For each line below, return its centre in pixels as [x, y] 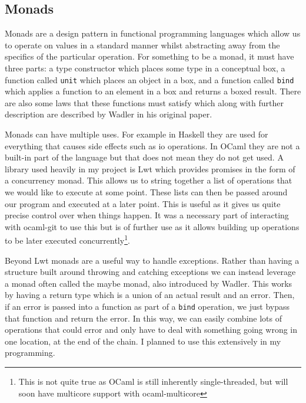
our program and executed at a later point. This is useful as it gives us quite [143, 203]
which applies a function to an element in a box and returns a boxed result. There [153, 91]
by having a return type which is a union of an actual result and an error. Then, [150, 295]
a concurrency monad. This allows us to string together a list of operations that [149, 180]
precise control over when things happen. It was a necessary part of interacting [147, 215]
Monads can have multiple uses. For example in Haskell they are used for [137, 134]
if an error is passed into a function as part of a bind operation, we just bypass [147, 306]
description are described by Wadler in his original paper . [109, 114]
